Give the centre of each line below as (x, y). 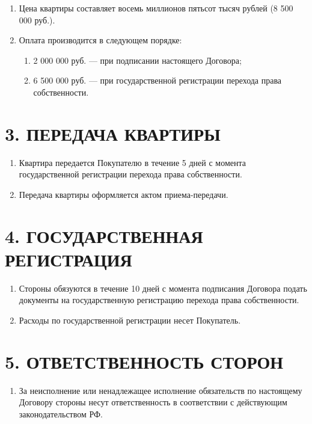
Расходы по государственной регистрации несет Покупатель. (130, 320)
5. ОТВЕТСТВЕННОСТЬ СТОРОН (144, 361)
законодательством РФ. (61, 413)
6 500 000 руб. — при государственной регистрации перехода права (158, 80)
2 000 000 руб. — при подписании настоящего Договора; (137, 60)
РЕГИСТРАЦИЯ (69, 259)
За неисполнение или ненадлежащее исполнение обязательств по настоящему (161, 390)
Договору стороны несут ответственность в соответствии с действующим (153, 402)
